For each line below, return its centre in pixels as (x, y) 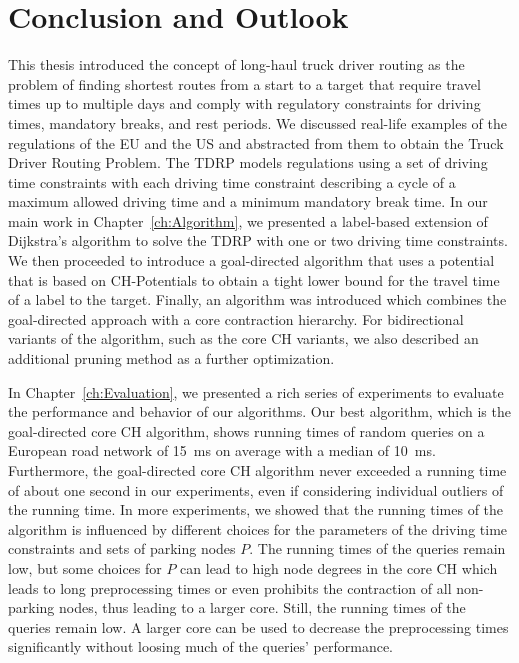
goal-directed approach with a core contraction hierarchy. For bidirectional (236, 318)
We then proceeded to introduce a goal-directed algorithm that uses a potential (251, 260)
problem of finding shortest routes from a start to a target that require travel (244, 83)
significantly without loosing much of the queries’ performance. (200, 646)
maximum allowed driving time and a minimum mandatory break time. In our (248, 201)
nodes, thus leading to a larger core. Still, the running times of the (262, 607)
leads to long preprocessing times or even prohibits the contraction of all (230, 587)
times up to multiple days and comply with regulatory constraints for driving (244, 103)
